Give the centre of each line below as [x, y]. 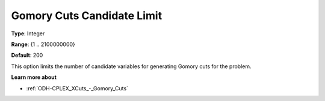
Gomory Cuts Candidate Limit [87, 16]
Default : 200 [27, 55]
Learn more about [34, 77]
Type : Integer [28, 33]
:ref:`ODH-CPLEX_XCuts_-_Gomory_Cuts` [77, 88]
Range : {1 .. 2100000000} [43, 44]
